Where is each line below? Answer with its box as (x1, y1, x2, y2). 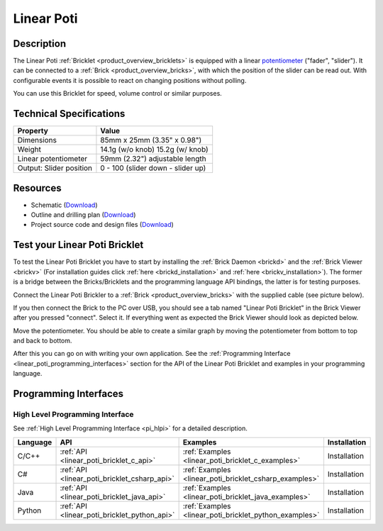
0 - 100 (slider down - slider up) (100, 163, 206, 173)
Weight (17, 145, 42, 155)
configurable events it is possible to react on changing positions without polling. (13, 76, 247, 84)
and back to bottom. (13, 337, 72, 345)
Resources (13, 181, 62, 194)
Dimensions (17, 135, 57, 145)
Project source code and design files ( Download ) (30, 220, 174, 229)
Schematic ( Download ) (30, 201, 99, 209)
